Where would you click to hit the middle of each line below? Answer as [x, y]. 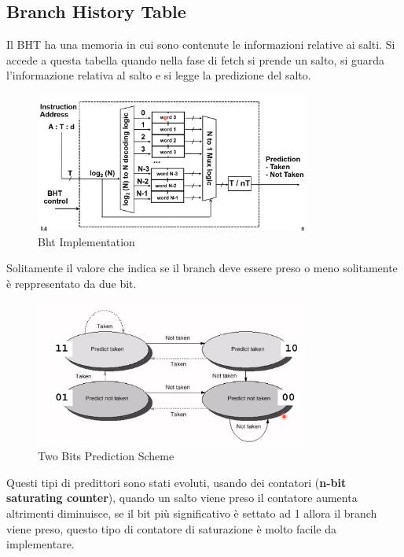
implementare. [40, 544]
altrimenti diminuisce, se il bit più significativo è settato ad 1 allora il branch [192, 513]
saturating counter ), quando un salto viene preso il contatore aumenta [182, 498]
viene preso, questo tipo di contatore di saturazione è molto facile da [171, 528]
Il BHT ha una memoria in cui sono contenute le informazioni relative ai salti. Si [201, 44]
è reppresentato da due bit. [72, 283]
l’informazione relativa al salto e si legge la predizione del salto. [159, 75]
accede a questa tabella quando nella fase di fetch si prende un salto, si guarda [196, 59]
